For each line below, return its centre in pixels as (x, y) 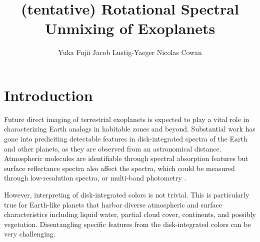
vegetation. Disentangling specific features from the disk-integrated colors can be (127, 224)
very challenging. (30, 234)
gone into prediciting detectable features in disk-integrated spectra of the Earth (126, 139)
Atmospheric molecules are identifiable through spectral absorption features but (126, 158)
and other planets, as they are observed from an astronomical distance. (113, 148)
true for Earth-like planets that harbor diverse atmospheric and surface (113, 204)
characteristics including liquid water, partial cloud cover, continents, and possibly (130, 214)
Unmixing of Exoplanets (130, 28)
